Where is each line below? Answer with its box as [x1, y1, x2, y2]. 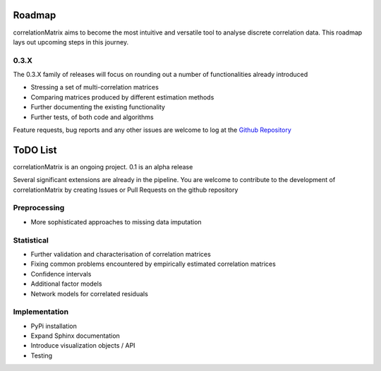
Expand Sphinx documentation [30, 332, 120, 340]
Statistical [13, 235, 49, 245]
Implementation [13, 307, 69, 317]
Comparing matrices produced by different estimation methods [30, 92, 214, 102]
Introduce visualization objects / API [30, 341, 135, 350]
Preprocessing [13, 203, 65, 213]
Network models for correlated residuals [30, 289, 148, 298]
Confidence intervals [30, 269, 92, 278]
